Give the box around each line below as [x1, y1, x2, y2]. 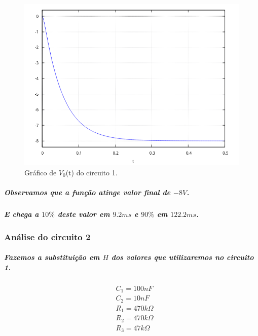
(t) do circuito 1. [65, 167, 118, 177]
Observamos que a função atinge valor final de [4, 186, 171, 197]
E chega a [4, 208, 39, 219]
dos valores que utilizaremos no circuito [111, 252, 254, 263]
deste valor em [57, 208, 110, 219]
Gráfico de [24, 167, 57, 177]
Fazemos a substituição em [4, 252, 100, 263]
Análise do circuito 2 [4, 230, 91, 243]
